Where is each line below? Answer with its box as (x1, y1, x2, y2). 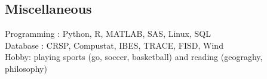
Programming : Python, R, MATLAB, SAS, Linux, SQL (5, 27, 211, 40)
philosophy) (5, 62, 47, 74)
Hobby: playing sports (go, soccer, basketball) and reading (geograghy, (5, 50, 263, 63)
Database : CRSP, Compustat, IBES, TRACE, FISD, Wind (5, 39, 223, 51)
